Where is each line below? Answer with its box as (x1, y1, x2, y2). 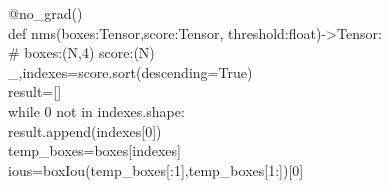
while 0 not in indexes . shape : (8, 100, 185, 121)
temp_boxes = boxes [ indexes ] (8, 140, 181, 161)
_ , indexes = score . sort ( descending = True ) (8, 61, 253, 82)
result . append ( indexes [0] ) (8, 120, 162, 141)
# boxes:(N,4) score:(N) (8, 42, 155, 63)
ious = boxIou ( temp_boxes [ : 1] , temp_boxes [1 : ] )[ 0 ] (8, 159, 304, 180)
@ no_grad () (8, 3, 83, 23)
